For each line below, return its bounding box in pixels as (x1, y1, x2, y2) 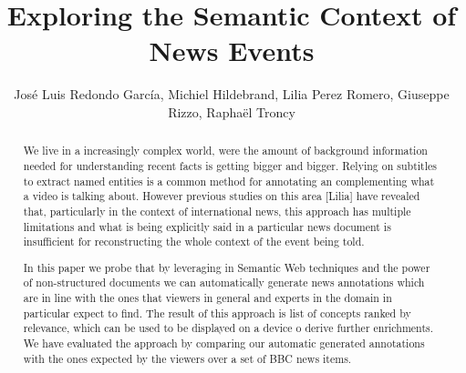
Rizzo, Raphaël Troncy (168, 102, 295, 121)
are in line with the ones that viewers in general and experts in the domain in (23, 290, 392, 306)
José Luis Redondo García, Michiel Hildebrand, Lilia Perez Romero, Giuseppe (14, 85, 450, 104)
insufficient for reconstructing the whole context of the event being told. (23, 234, 365, 249)
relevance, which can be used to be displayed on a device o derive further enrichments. (23, 320, 434, 336)
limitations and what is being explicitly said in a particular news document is (23, 218, 391, 234)
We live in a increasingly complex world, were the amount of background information (23, 143, 428, 158)
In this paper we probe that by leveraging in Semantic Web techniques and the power (23, 259, 430, 275)
